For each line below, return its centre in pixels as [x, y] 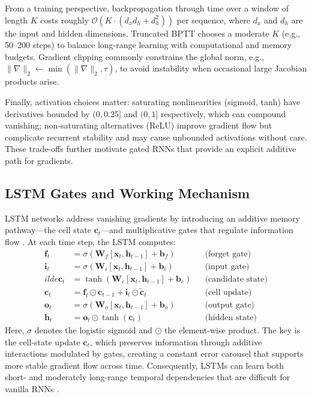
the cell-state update [43, 341]
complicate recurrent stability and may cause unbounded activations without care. [156, 137]
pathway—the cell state [48, 230]
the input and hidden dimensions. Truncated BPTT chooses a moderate [137, 33]
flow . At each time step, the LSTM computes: [90, 241]
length [16, 20]
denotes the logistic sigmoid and [93, 329]
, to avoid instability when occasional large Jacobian [211, 68]
